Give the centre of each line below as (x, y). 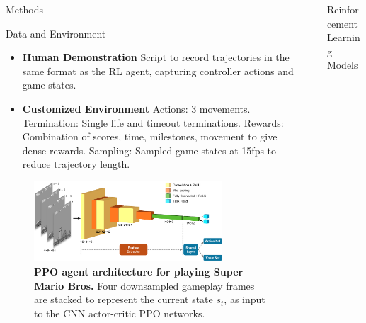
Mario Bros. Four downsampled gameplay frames (144, 285)
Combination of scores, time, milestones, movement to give (150, 136)
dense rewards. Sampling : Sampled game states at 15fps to (149, 150)
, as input (245, 299)
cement (342, 23)
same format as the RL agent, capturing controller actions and (158, 70)
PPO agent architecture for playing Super (139, 271)
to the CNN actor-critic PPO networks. (120, 313)
